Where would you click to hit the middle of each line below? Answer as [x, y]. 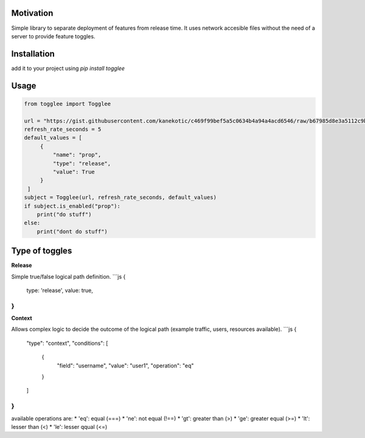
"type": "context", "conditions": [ [67, 343]
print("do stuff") [64, 214]
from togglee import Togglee [68, 104]
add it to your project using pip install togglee [68, 68]
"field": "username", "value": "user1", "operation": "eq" [125, 366]
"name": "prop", [77, 155]
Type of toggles [42, 251]
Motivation [32, 13]
